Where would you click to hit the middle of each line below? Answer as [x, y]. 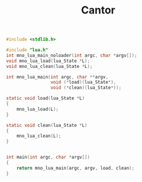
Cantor [98, 10]
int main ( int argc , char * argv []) [48, 157]
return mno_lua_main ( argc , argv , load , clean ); [75, 168]
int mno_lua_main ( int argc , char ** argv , [57, 77]
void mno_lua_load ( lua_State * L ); [48, 61]
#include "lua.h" [27, 50]
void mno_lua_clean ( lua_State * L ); [49, 66]
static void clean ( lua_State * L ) [47, 125]
